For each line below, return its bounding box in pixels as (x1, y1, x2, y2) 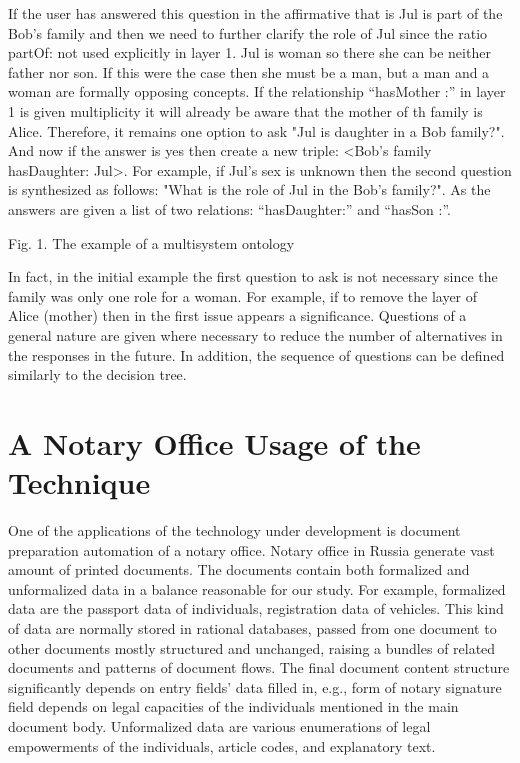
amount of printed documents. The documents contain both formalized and (8, 559, 470, 580)
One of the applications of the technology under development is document (8, 520, 461, 540)
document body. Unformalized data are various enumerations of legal (8, 715, 431, 736)
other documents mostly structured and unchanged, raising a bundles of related (8, 637, 496, 658)
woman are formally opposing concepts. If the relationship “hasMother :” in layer (8, 81, 506, 102)
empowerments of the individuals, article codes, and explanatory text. (8, 735, 436, 756)
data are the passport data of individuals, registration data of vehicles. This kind (8, 598, 504, 619)
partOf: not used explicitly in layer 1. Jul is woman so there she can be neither (8, 42, 491, 63)
